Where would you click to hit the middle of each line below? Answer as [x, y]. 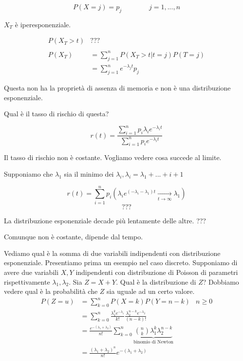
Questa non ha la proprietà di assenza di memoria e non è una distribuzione [117, 88]
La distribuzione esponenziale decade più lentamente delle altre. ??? [105, 220]
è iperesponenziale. [43, 24]
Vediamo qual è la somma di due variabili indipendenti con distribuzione [112, 253]
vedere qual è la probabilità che [51, 291]
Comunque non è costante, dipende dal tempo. [74, 237]
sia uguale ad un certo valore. [151, 291]
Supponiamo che [28, 173]
